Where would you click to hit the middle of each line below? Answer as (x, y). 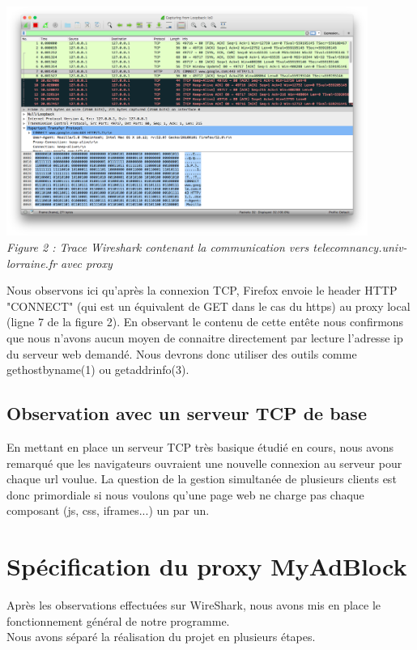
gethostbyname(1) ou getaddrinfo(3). (98, 370)
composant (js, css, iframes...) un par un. (108, 510)
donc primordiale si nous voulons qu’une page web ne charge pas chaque (185, 494)
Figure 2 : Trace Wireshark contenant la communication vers (158, 247)
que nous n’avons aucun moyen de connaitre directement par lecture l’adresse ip (205, 338)
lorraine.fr (32, 263)
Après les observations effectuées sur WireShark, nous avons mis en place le (194, 605)
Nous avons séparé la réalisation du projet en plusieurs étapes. (161, 637)
